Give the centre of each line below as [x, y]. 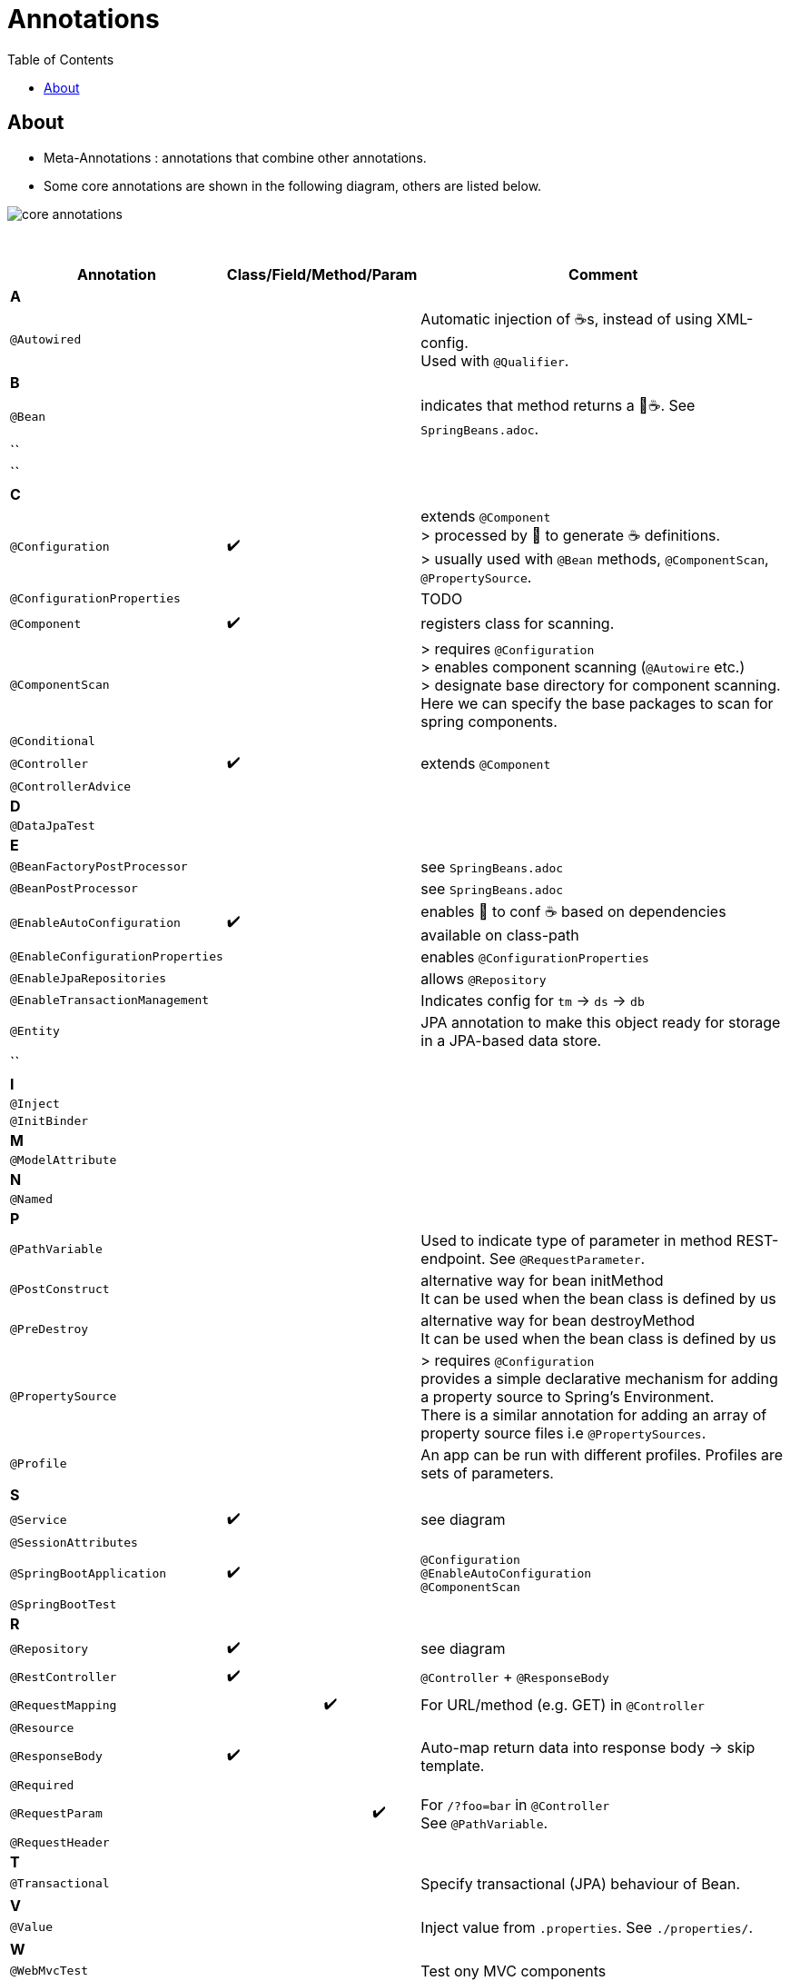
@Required [42, 1785]
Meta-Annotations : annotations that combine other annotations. [235, 157]
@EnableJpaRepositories [89, 979]
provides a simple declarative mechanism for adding [599, 1378]
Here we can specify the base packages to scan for [597, 703]
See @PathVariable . [484, 1822]
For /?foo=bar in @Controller [515, 1804]
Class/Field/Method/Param [322, 274]
